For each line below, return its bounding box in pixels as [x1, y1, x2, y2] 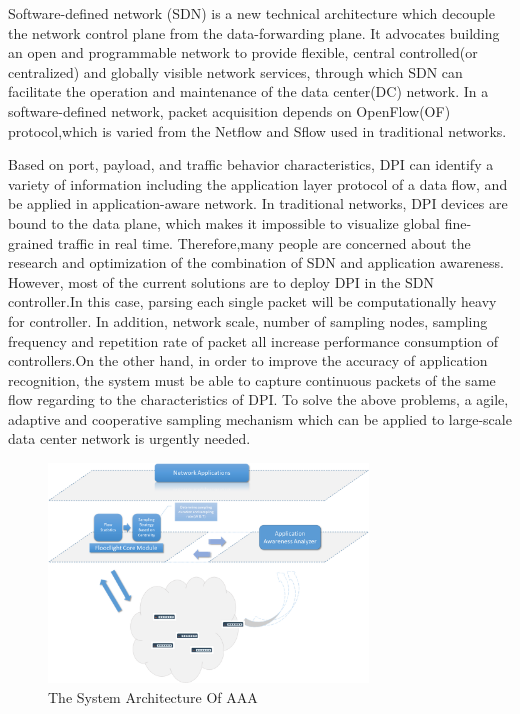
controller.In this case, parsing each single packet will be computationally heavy [8, 291, 497, 312]
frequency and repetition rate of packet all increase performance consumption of [8, 330, 499, 351]
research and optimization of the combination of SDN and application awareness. [8, 252, 505, 273]
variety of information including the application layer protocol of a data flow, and [8, 173, 508, 194]
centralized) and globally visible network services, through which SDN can [8, 61, 463, 82]
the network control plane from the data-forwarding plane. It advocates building [8, 22, 500, 43]
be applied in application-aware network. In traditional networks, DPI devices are [8, 193, 508, 214]
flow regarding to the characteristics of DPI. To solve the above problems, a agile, [8, 389, 509, 410]
